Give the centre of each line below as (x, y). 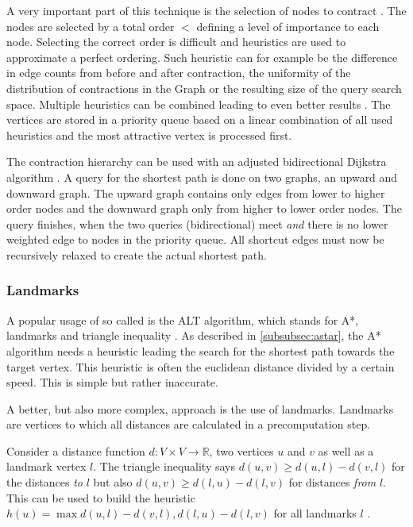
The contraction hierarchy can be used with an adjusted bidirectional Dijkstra (197, 162)
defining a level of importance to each (288, 26)
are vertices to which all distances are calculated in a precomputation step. (189, 424)
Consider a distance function (76, 450)
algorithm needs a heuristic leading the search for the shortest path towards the (201, 350)
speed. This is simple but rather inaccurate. (112, 382)
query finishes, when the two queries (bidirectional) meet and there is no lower (197, 223)
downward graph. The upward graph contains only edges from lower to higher (196, 192)
